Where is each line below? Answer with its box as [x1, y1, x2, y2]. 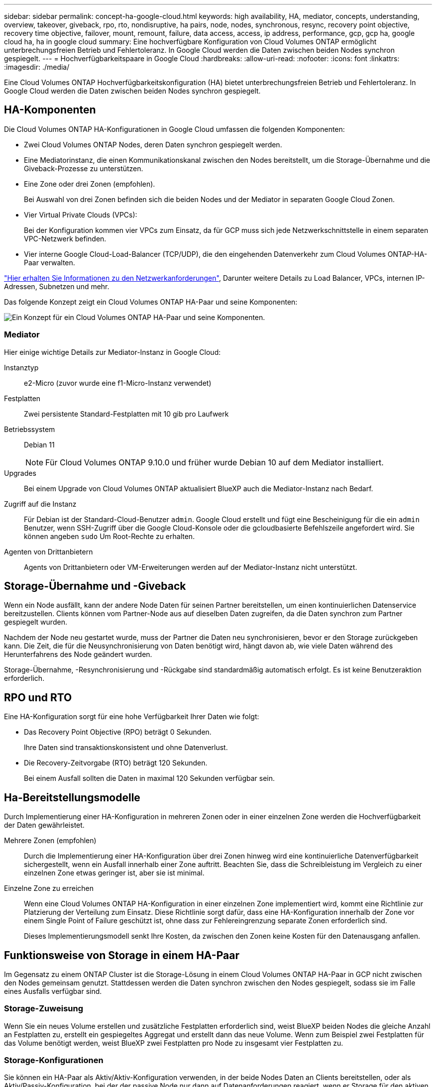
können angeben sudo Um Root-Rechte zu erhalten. [24, 532, 195, 541]
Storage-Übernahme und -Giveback [4, 580, 186, 593]
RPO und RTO [4, 691, 72, 704]
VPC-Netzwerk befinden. [24, 234, 107, 243]
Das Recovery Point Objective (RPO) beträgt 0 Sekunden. [24, 728, 212, 737]
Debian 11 [24, 440, 55, 449]
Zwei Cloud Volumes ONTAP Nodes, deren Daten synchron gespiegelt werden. [24, 140, 282, 149]
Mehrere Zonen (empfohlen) [4, 836, 97, 845]
